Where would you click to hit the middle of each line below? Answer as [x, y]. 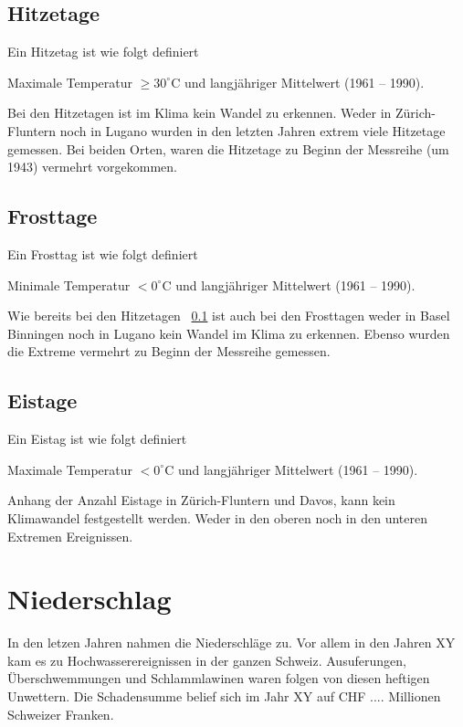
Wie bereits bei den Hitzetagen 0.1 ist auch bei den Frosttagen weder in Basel [229, 316]
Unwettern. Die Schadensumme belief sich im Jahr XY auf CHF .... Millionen [224, 696]
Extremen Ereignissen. [70, 536]
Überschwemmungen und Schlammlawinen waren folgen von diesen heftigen [219, 678]
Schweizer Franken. [61, 714]
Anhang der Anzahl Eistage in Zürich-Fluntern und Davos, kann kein [201, 500]
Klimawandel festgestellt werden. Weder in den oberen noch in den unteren [217, 517]
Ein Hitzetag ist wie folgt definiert [103, 52]
